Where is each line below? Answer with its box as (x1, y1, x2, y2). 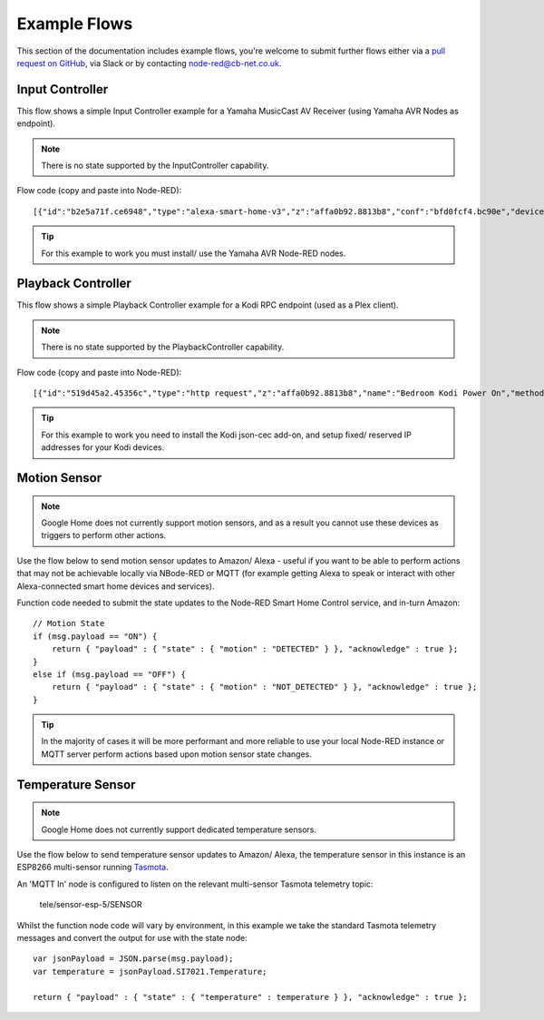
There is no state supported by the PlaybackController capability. (41, 341, 285, 353)
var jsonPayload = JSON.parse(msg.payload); (33, 954, 235, 964)
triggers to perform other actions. (41, 530, 167, 541)
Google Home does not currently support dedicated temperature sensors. (41, 824, 317, 835)
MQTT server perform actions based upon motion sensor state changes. (41, 749, 313, 760)
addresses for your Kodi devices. (41, 442, 165, 453)
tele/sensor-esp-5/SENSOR (39, 899, 142, 910)
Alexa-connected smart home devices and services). (16, 581, 215, 592)
